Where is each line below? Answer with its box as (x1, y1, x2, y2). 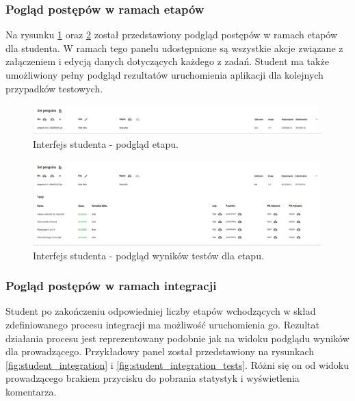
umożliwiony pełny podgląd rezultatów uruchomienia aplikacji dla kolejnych (5, 68, 324, 81)
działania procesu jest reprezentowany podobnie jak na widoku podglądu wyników (5, 331, 350, 345)
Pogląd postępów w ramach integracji (5, 277, 217, 294)
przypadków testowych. (5, 81, 103, 95)
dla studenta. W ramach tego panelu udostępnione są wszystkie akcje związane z (5, 40, 343, 55)
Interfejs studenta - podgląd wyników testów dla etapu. (33, 248, 264, 262)
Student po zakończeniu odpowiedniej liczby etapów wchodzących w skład (5, 304, 316, 318)
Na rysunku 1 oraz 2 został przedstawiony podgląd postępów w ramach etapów (5, 27, 338, 42)
